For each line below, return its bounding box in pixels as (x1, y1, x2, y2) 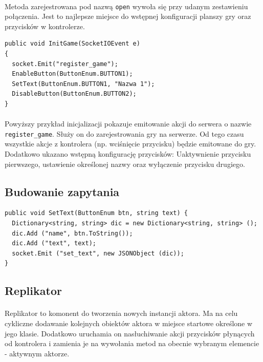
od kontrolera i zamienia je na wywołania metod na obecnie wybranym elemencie (5, 338, 259, 349)
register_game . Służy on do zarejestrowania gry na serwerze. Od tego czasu (5, 128, 244, 139)
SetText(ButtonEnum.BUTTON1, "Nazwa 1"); (12, 80, 155, 88)
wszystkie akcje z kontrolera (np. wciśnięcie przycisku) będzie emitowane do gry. (5, 138, 256, 149)
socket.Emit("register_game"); (12, 60, 118, 68)
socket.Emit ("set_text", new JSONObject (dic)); (12, 249, 184, 257)
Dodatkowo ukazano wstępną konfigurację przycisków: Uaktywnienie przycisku (5, 148, 251, 159)
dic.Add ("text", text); (12, 240, 96, 247)
